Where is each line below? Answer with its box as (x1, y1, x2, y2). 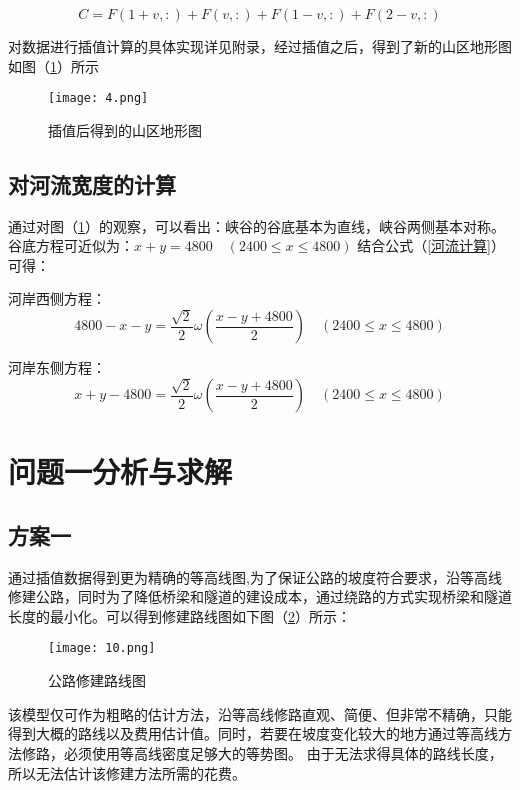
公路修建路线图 (48, 670, 146, 691)
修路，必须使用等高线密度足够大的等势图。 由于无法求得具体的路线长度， (21, 742, 503, 763)
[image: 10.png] (48, 641, 156, 656)
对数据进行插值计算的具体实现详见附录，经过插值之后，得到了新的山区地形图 (8, 36, 512, 56)
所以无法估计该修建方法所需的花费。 (8, 762, 246, 783)
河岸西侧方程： (8, 288, 106, 309)
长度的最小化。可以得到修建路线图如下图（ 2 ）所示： (8, 605, 351, 626)
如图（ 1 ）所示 (8, 55, 99, 76)
